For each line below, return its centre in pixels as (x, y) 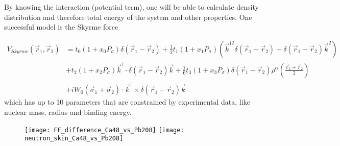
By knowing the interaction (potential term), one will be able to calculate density (131, 7)
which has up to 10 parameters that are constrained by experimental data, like (127, 102)
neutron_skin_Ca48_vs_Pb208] (74, 139)
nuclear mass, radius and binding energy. (68, 112)
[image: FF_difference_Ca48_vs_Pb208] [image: (104, 130)
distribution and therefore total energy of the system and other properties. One (128, 17)
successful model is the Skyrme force (61, 27)
